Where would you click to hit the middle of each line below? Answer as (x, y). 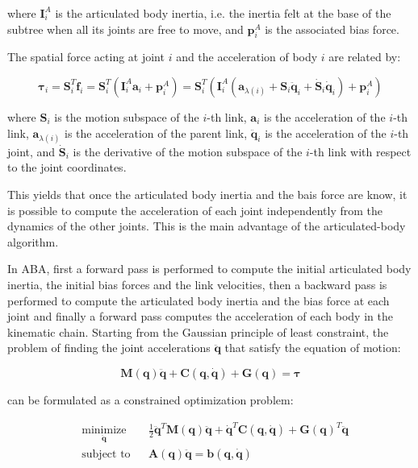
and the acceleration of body (247, 57)
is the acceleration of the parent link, (156, 133)
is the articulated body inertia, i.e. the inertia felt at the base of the (223, 13)
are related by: (365, 57)
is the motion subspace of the (127, 116)
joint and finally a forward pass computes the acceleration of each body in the (200, 316)
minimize (104, 431)
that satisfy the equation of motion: (313, 348)
